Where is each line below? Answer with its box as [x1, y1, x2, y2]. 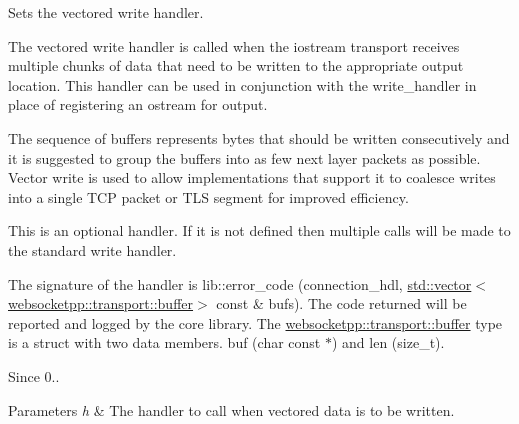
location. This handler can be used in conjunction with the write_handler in [8, 74, 477, 95]
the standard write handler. [8, 239, 177, 260]
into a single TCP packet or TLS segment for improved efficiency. [8, 186, 409, 207]
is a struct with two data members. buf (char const [8, 332, 321, 353]
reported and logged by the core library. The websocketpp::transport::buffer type [8, 312, 503, 333]
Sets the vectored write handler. [8, 2, 204, 22]
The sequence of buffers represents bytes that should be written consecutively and [8, 127, 510, 148]
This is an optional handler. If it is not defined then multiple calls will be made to [8, 220, 511, 241]
